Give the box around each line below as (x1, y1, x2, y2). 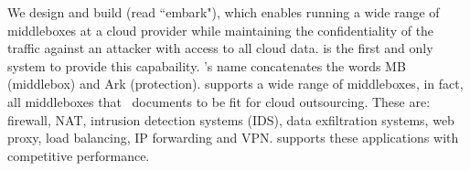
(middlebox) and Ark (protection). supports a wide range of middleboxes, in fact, (7, 74, 464, 93)
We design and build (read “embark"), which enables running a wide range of (7, 3, 440, 21)
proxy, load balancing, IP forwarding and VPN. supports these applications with (7, 128, 459, 147)
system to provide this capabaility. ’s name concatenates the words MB (7, 56, 406, 75)
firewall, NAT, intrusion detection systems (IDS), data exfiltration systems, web (7, 110, 454, 129)
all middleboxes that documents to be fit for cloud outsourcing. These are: (7, 91, 431, 111)
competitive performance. (7, 145, 150, 165)
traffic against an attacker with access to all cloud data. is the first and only (7, 38, 433, 58)
